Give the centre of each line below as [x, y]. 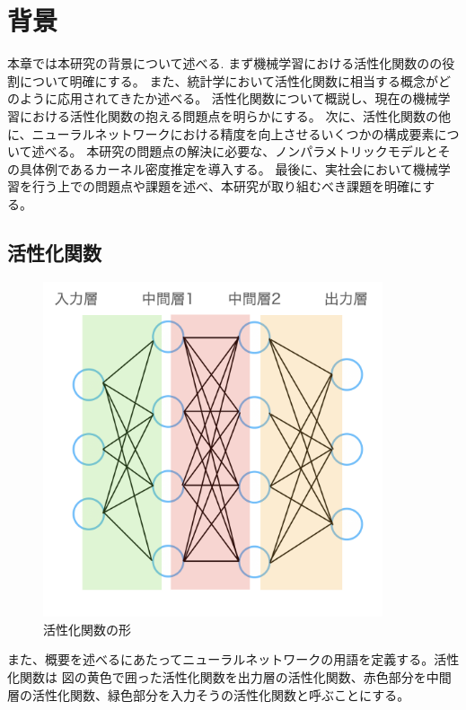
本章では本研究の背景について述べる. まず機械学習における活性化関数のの [225, 63]
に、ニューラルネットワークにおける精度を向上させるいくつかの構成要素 [221, 133]
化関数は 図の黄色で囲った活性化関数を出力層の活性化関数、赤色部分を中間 [229, 676]
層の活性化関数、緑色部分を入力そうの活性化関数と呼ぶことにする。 [209, 694]
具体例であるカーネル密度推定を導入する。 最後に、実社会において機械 [229, 168]
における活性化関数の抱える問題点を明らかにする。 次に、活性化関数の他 [235, 115]
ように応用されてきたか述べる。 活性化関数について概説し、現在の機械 [229, 98]
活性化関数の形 [87, 629]
